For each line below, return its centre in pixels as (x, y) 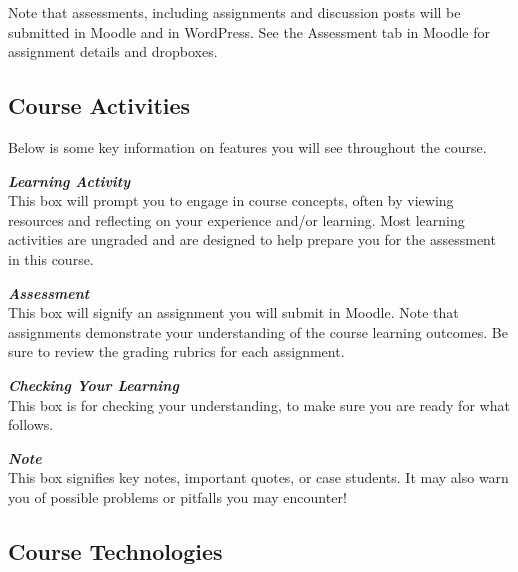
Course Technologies (115, 550)
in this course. (51, 258)
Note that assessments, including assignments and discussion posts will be (234, 12)
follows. (31, 424)
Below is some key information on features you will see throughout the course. (247, 146)
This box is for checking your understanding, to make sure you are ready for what (259, 404)
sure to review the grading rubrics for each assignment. (176, 351)
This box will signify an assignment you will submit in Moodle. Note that (233, 312)
